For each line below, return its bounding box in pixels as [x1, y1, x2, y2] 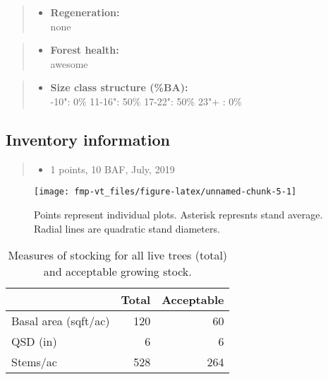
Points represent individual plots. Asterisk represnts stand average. [34, 207, 323, 222]
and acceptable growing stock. [43, 263, 192, 280]
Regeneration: [50, 5, 120, 19]
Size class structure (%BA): [50, 80, 188, 95]
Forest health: [50, 42, 119, 57]
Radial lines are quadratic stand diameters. [34, 221, 220, 235]
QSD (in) [11, 333, 57, 350]
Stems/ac [11, 354, 57, 371]
